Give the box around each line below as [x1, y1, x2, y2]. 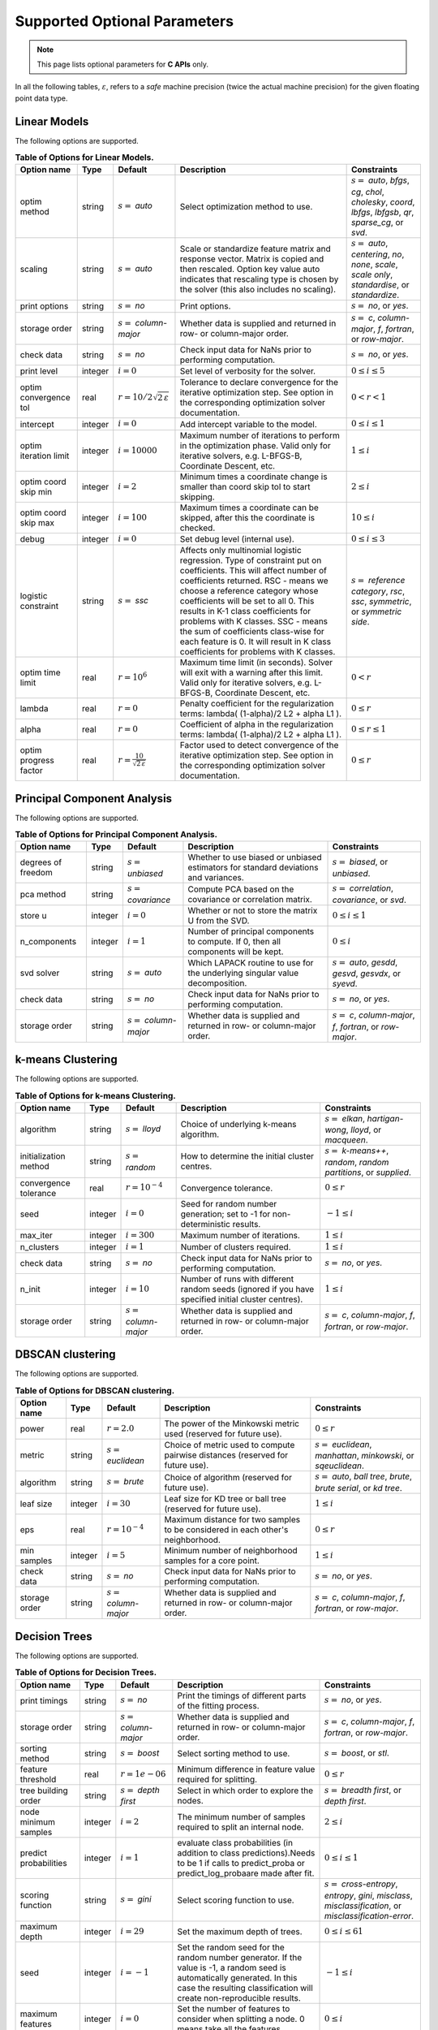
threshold [19, 1773, 57, 1785]
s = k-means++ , [324, 1145, 389, 1156]
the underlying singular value [187, 967, 299, 978]
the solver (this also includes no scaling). [179, 283, 337, 295]
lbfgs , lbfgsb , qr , [350, 206, 414, 218]
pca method [19, 888, 67, 900]
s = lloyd [125, 1123, 161, 1134]
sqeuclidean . [315, 1460, 365, 1471]
